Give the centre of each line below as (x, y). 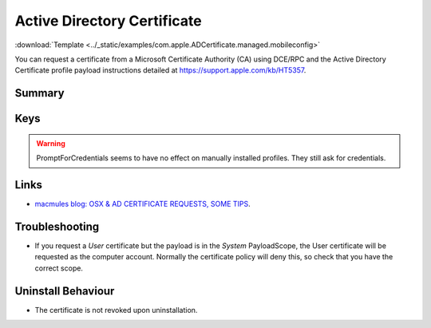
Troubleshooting (57, 226)
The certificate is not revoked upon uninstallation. (116, 310)
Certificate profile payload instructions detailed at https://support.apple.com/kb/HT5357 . (160, 70)
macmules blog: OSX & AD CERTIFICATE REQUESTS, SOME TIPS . (142, 204)
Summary (40, 93)
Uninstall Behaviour (65, 291)
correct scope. (59, 268)
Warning (51, 143)
